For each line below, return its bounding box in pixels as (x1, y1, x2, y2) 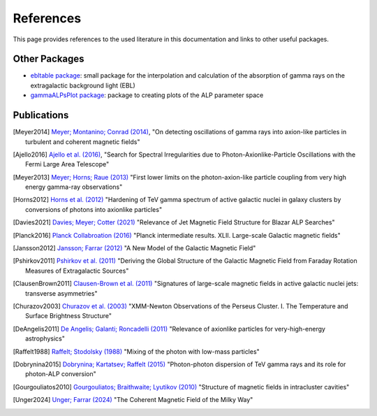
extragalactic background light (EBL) (30, 81, 135, 89)
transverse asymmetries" (25, 289, 98, 297)
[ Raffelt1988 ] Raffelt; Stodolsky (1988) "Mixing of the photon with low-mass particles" (13, 347, 260, 356)
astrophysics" (25, 334, 66, 343)
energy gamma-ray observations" (25, 182, 123, 192)
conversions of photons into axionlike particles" (25, 205, 163, 213)
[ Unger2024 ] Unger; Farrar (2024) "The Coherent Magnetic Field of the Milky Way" (13, 396, 253, 404)
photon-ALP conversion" (25, 370, 97, 378)
